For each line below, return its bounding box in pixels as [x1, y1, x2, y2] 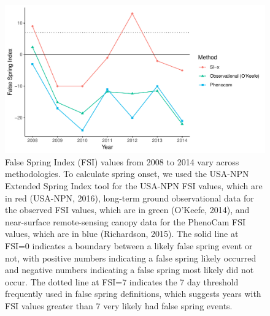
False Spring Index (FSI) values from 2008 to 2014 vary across [5, 155, 239, 168]
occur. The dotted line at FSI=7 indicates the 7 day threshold [5, 275, 239, 288]
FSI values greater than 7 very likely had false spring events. [5, 299, 233, 312]
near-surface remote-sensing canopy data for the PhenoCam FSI [5, 215, 245, 228]
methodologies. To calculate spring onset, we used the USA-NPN [5, 167, 249, 180]
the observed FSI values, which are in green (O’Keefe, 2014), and [5, 203, 250, 216]
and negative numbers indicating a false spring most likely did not [5, 263, 254, 276]
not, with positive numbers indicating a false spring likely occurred [5, 251, 256, 264]
